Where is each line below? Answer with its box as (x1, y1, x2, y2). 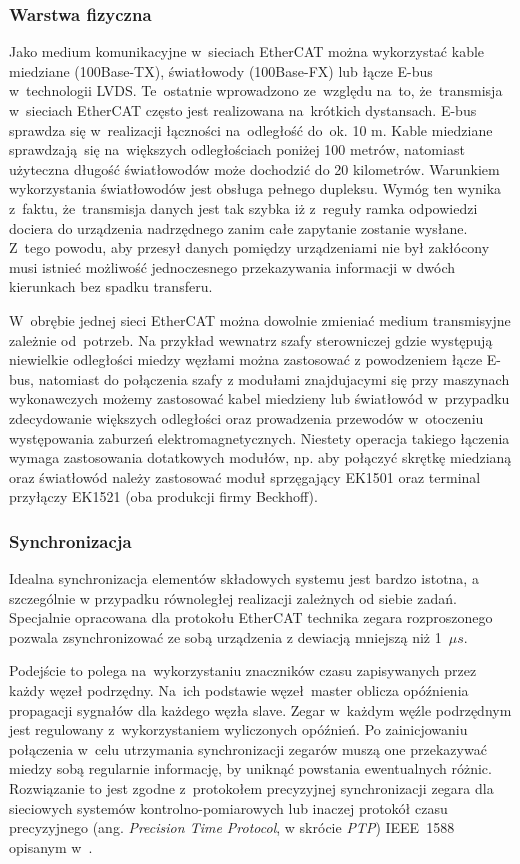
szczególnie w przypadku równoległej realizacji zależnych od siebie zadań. (9, 587, 457, 608)
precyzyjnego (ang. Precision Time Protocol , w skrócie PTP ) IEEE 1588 (9, 817, 455, 838)
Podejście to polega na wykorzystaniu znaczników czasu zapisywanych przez (9, 660, 477, 681)
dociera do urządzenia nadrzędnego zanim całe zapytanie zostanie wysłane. (9, 217, 468, 238)
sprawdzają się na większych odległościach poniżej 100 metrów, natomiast (9, 139, 465, 160)
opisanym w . (9, 836, 93, 857)
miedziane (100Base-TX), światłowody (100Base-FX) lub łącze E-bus (9, 60, 433, 81)
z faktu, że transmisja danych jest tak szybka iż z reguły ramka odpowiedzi (9, 197, 478, 218)
